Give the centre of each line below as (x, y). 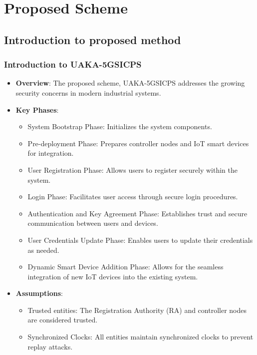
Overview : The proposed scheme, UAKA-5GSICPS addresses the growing (130, 83)
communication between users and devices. (93, 223)
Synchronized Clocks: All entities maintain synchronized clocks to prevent (140, 337)
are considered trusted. (63, 320)
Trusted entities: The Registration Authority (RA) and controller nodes (137, 310)
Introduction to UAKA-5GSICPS (73, 64)
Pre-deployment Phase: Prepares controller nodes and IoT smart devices (138, 143)
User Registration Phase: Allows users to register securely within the (133, 169)
